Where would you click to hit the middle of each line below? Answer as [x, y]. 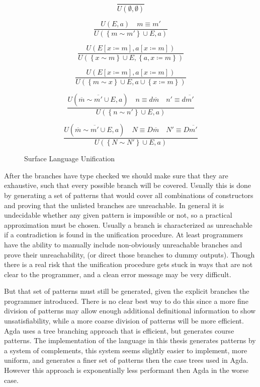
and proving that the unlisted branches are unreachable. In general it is [114, 205]
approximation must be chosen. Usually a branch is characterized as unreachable [128, 224]
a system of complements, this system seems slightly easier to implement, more [126, 350]
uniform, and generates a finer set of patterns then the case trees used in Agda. [126, 360]
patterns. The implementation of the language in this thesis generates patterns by [130, 340]
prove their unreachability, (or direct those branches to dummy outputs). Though [129, 254]
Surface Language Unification [69, 158]
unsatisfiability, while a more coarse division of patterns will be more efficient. [124, 321]
